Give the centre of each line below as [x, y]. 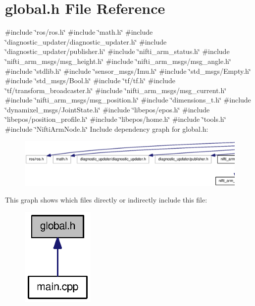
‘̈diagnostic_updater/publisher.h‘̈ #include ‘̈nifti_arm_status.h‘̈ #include [117, 51]
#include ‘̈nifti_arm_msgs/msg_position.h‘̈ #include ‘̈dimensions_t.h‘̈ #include [128, 100]
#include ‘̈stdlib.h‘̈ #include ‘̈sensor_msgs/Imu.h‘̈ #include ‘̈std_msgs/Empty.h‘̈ [128, 71]
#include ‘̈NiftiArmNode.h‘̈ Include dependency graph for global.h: [107, 129]
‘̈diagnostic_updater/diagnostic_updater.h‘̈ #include [86, 41]
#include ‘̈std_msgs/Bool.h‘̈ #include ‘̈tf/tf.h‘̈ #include [90, 80]
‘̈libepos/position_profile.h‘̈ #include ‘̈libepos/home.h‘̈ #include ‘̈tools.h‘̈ [116, 119]
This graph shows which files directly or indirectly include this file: [106, 200]
